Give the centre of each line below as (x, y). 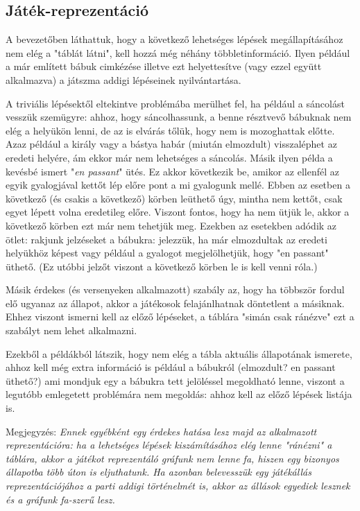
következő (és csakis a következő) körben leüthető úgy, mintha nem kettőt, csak (174, 198)
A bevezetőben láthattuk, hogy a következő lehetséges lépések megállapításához (174, 39)
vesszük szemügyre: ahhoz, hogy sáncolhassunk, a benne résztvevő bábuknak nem (179, 117)
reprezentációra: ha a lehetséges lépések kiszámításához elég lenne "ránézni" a (169, 445)
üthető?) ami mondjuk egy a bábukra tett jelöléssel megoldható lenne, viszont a (175, 380)
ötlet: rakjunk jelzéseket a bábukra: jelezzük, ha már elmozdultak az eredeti (166, 239)
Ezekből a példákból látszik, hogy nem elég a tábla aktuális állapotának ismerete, (179, 353)
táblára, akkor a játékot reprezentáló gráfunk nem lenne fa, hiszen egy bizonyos (172, 458)
